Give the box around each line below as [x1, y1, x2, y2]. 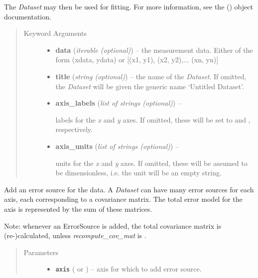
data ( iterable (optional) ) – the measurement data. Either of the [55, 44, 253, 55]
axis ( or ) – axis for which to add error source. [55, 264, 202, 274]
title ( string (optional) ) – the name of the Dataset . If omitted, [55, 71, 247, 81]
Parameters [23, 247, 58, 257]
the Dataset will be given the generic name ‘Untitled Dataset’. [55, 81, 244, 91]
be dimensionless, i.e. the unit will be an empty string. [55, 167, 222, 178]
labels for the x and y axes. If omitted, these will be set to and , [55, 114, 251, 125]
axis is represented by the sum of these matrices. [4, 203, 152, 214]
